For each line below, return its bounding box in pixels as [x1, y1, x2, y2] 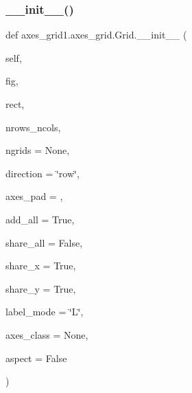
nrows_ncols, [5, 120, 61, 134]
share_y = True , [5, 281, 76, 295]
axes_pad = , [5, 189, 63, 203]
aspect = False [5, 350, 67, 365]
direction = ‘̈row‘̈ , [5, 166, 80, 180]
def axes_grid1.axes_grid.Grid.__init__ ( [5, 27, 187, 42]
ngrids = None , [5, 143, 70, 157]
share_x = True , [5, 258, 76, 273]
